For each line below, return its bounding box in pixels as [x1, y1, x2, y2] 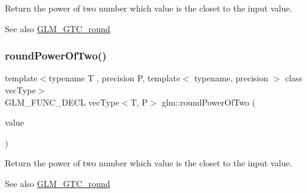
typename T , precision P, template [49, 72, 180, 84]
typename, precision [194, 72, 269, 84]
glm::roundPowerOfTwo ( [161, 95, 255, 108]
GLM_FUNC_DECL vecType [5, 95, 120, 108]
